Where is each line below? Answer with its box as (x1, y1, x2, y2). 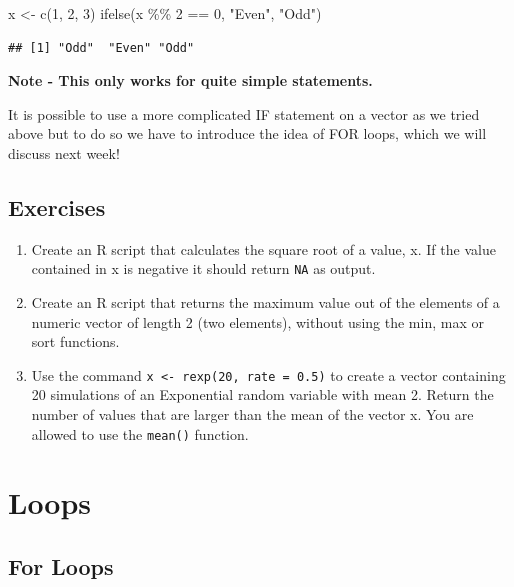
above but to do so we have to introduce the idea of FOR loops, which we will (8, 123, 487, 144)
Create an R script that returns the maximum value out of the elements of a (31, 292, 500, 313)
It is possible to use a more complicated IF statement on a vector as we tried (8, 103, 480, 124)
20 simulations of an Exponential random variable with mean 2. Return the (31, 384, 494, 405)
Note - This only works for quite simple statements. (8, 70, 373, 91)
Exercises (8, 191, 106, 222)
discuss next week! (8, 142, 120, 163)
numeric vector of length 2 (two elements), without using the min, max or (31, 311, 484, 332)
